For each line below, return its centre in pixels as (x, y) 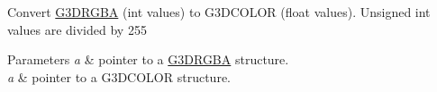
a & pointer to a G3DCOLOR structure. (119, 76)
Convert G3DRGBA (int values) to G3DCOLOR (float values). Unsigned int (219, 12)
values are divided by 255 (77, 29)
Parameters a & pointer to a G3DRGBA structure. (148, 59)
